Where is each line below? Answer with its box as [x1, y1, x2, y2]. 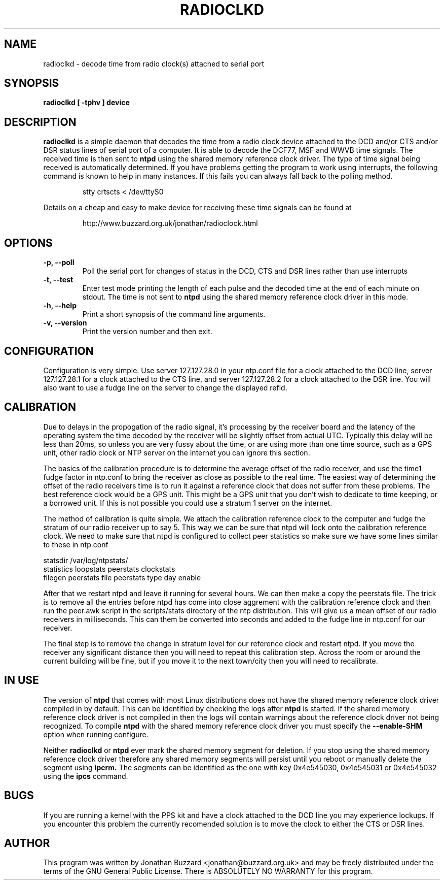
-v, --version [43, 318, 87, 328]
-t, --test [43, 275, 73, 284]
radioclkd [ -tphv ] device [43, 98, 130, 107]
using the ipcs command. [43, 771, 128, 780]
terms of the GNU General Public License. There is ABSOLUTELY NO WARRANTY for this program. [43, 867, 373, 876]
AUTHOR [4, 836, 50, 849]
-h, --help [43, 301, 77, 310]
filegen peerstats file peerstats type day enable [43, 573, 201, 582]
